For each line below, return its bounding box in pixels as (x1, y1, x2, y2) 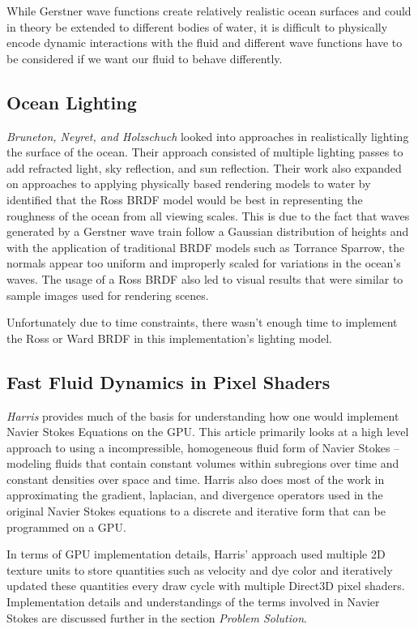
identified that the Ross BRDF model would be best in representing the (6, 190, 363, 208)
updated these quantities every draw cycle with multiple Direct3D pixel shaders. (6, 577, 405, 594)
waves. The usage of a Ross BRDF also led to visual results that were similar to (6, 270, 403, 287)
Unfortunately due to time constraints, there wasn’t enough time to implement (6, 314, 398, 331)
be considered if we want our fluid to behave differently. (6, 49, 283, 66)
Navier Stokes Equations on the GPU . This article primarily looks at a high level (6, 423, 409, 440)
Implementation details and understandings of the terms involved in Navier (6, 593, 380, 610)
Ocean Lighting (6, 89, 137, 114)
